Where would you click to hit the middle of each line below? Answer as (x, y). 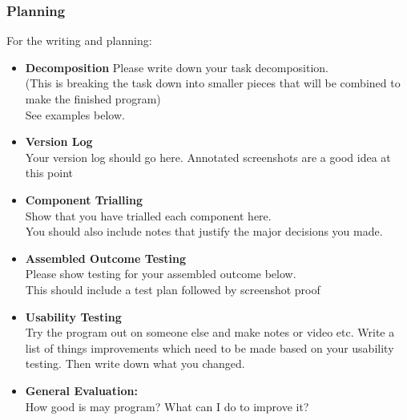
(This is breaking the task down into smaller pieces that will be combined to (213, 83)
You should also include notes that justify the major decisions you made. (204, 231)
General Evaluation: (81, 390)
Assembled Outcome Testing (106, 258)
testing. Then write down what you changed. (135, 363)
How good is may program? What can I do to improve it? (167, 406)
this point (49, 173)
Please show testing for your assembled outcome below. (161, 274)
